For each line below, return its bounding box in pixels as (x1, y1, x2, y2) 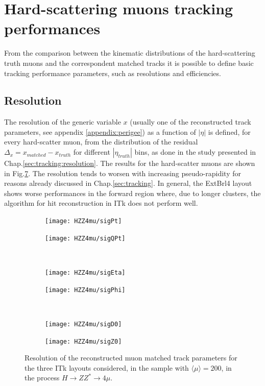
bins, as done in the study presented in (134, 147, 256, 157)
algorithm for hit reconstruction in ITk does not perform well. (4, 198, 198, 208)
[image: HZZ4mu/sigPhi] (45, 286, 126, 294)
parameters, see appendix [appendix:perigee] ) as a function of (4, 126, 196, 137)
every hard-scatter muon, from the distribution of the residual (4, 136, 198, 147)
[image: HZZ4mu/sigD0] (45, 320, 122, 328)
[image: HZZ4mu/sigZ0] (45, 337, 122, 345)
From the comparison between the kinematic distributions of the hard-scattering (4, 47, 255, 58)
